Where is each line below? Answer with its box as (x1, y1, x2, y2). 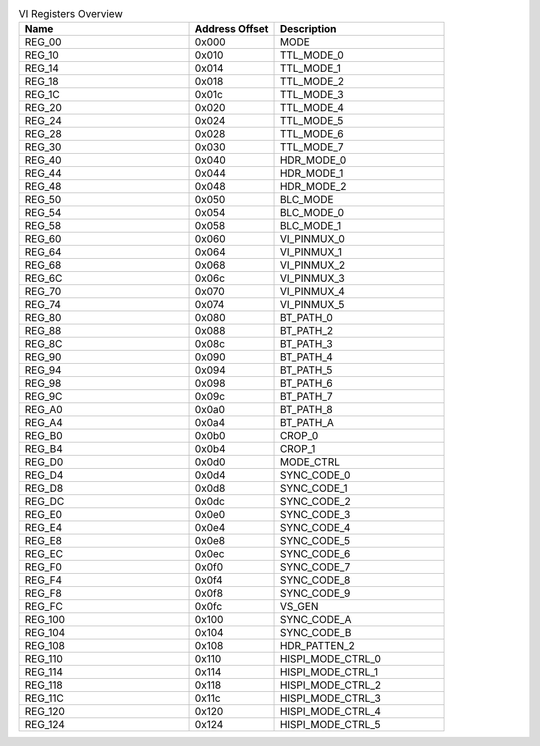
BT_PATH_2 (279, 324, 334, 338)
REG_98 (24, 376, 62, 390)
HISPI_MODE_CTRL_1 (279, 665, 379, 679)
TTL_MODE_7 (279, 140, 344, 154)
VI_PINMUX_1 (279, 245, 342, 259)
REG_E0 (24, 508, 63, 522)
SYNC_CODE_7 (279, 560, 351, 574)
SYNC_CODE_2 (279, 495, 351, 509)
